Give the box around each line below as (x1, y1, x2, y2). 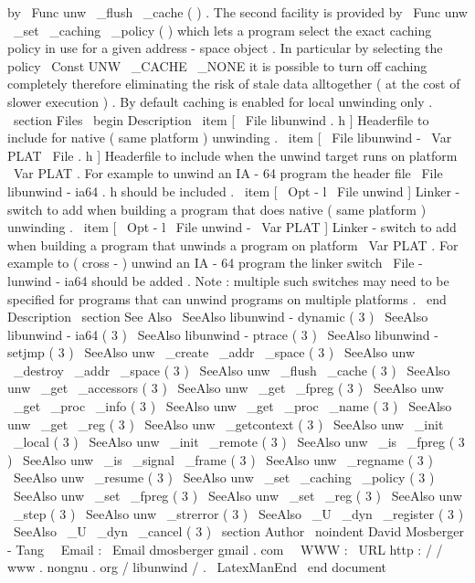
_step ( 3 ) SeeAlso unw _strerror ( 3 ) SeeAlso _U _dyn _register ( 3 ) (13, 503, 464, 523)
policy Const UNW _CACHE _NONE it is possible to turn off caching (7, 56, 427, 75)
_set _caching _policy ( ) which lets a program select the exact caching (13, 20, 432, 39)
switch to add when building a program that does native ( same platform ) (7, 199, 427, 218)
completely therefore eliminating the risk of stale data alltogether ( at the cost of (7, 74, 460, 93)
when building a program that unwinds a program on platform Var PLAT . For (7, 235, 459, 254)
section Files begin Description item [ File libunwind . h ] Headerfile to (13, 110, 429, 129)
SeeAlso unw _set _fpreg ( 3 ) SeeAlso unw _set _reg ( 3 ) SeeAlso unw (13, 486, 462, 505)
